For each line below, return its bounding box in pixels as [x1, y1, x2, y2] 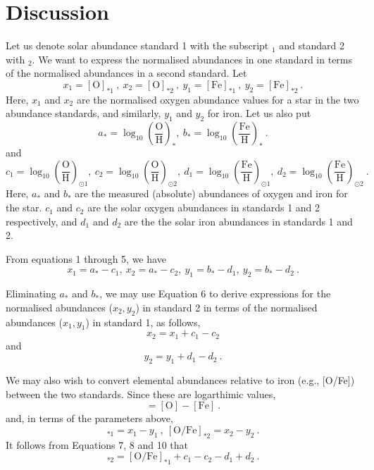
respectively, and [6, 214, 77, 228]
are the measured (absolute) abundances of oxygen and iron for [75, 186, 348, 201]
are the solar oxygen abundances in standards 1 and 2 [87, 200, 320, 215]
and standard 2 [279, 38, 344, 53]
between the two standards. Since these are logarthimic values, [6, 386, 276, 401]
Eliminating [6, 286, 56, 301]
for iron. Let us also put [207, 106, 311, 120]
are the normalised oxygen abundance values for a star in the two [76, 92, 359, 106]
